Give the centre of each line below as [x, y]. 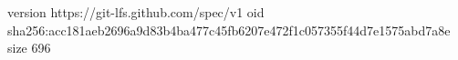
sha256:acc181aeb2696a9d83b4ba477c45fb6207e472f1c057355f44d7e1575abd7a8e [229, 30]
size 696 [29, 48]
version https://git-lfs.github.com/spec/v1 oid [136, 12]
